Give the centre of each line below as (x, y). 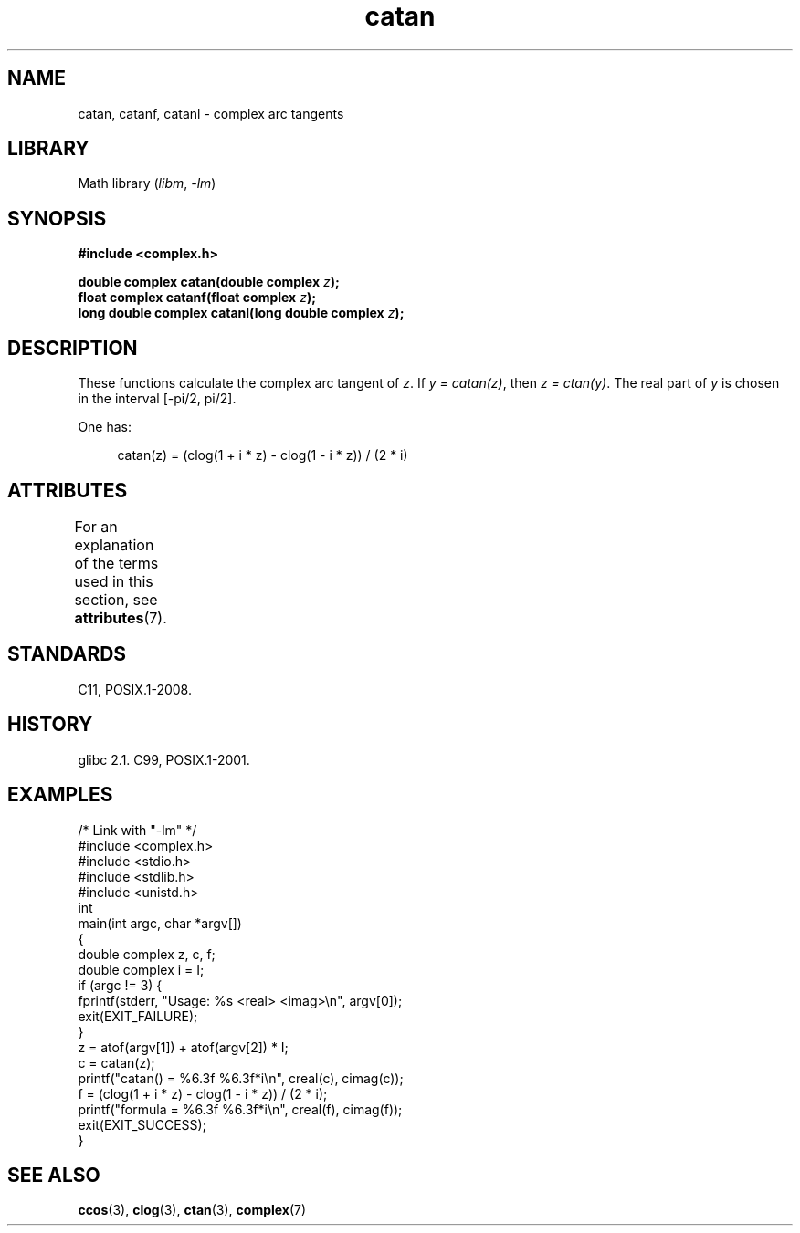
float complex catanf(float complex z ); (197, 298)
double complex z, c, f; (147, 954)
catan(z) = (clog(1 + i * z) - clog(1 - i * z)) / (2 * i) (263, 455)
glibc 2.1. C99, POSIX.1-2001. (164, 759)
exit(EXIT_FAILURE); (138, 1016)
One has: (105, 427)
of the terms (116, 563)
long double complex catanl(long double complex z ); (241, 313)
